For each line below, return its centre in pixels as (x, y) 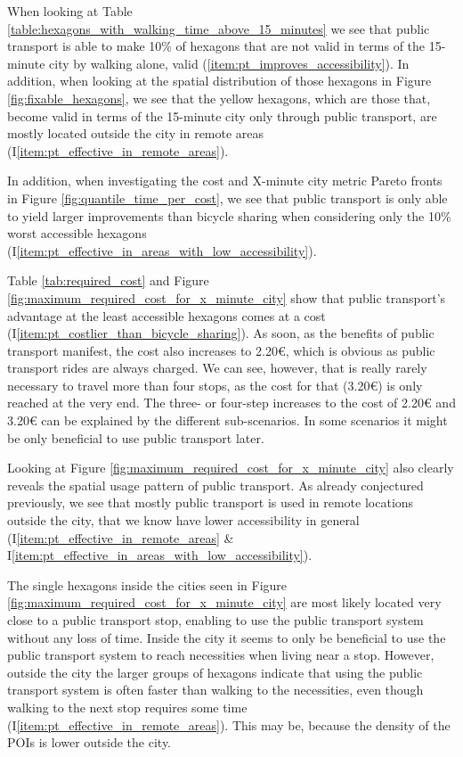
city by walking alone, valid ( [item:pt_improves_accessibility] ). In (229, 63)
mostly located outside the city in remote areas (136, 133)
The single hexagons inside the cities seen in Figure (147, 584)
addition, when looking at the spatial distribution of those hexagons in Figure (219, 81)
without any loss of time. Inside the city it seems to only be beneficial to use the (227, 637)
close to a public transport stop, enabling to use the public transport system (215, 620)
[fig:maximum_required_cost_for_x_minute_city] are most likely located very (224, 602)
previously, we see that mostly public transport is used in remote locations (211, 502)
